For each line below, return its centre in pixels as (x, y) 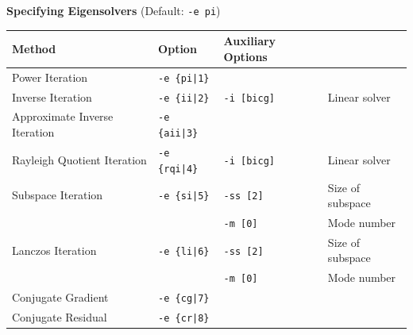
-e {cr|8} (184, 319)
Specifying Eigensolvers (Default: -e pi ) (114, 10)
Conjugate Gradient (60, 297)
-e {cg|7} (184, 299)
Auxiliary (250, 41)
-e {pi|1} (184, 78)
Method (34, 48)
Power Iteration (50, 77)
